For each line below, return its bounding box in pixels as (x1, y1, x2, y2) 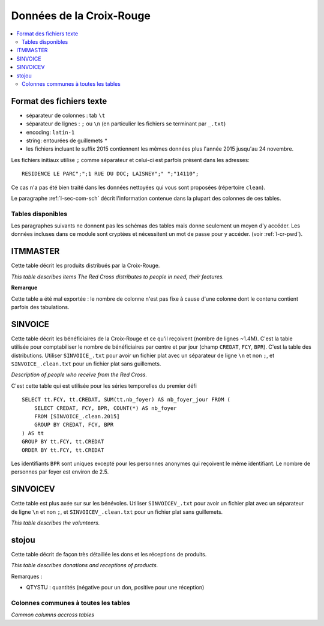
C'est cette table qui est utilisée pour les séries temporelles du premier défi (11, 382, 197, 390)
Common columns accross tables (11, 611, 94, 618)
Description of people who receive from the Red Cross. (11, 371, 147, 378)
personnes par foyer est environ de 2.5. (11, 468, 109, 475)
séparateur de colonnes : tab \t (26, 112, 106, 119)
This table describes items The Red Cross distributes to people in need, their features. (11, 273, 224, 280)
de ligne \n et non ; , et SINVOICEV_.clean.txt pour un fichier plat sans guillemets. (11, 508, 223, 516)
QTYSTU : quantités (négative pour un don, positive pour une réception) (26, 584, 205, 591)
